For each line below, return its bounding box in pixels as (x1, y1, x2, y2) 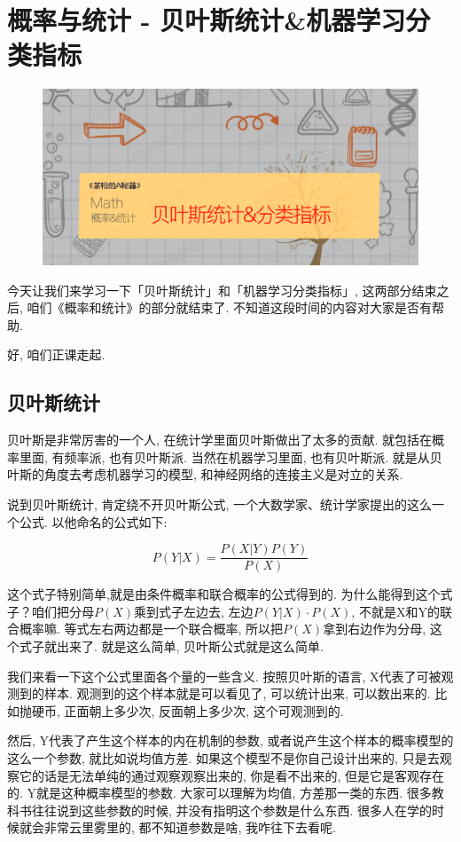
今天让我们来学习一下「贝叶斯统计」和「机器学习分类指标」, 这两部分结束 (7, 280, 437, 299)
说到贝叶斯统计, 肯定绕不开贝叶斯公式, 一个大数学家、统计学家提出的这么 (7, 495, 433, 514)
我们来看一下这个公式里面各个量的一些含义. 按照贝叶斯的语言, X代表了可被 (7, 666, 441, 685)
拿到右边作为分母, (323, 619, 426, 638)
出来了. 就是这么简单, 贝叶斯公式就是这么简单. (56, 637, 324, 656)
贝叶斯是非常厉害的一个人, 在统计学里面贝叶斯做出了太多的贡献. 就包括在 (7, 430, 433, 449)
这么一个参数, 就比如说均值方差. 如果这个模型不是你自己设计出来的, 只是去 (7, 749, 440, 767)
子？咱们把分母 (7, 602, 94, 620)
